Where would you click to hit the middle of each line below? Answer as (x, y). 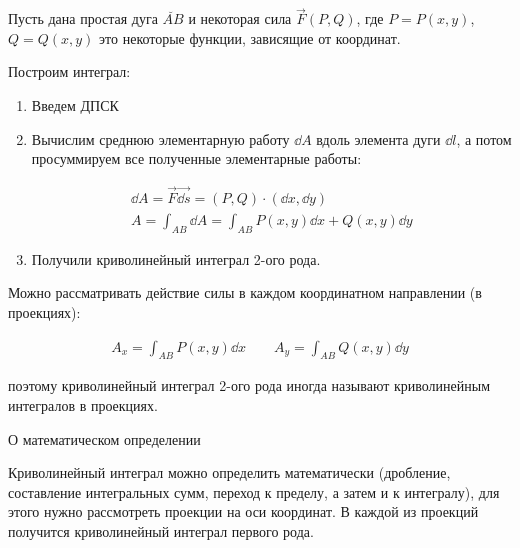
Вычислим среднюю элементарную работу (160, 138)
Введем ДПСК (75, 105)
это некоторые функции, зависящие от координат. (250, 37)
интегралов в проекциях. (83, 405)
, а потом (484, 138)
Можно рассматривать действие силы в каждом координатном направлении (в (245, 292)
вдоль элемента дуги (378, 138)
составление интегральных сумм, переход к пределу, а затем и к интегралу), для (254, 491)
